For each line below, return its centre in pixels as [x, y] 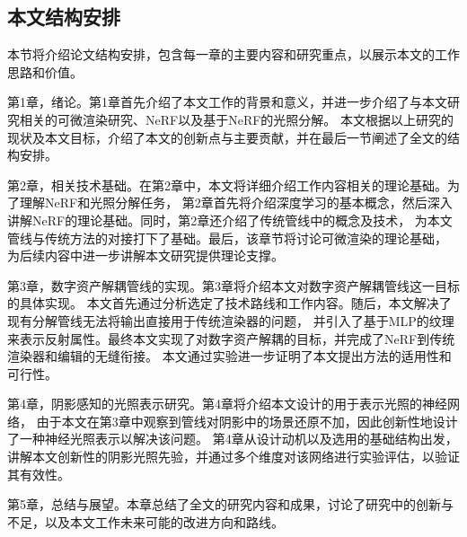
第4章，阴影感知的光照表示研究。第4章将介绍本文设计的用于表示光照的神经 [227, 404]
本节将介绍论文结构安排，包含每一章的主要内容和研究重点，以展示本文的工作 [233, 54]
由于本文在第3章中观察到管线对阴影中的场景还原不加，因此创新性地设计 [247, 421]
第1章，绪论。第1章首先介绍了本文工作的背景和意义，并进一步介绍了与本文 [227, 102]
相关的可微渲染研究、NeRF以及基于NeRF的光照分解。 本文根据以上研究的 [236, 119]
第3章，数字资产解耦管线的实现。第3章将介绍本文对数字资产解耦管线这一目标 [233, 285]
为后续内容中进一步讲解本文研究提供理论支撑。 [145, 255]
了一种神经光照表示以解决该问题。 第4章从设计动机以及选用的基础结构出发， [233, 439]
